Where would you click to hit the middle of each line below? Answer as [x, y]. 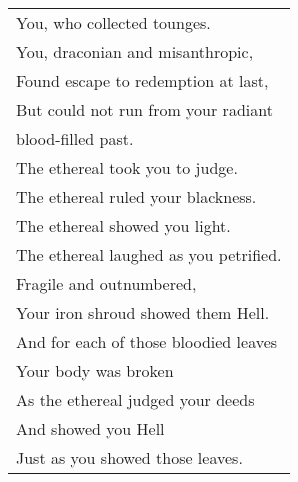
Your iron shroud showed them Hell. [143, 312]
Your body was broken [95, 370]
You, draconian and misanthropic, [135, 51]
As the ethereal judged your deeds [135, 399]
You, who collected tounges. [113, 22]
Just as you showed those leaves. [129, 457]
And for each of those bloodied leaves [147, 341]
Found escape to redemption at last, [142, 80]
